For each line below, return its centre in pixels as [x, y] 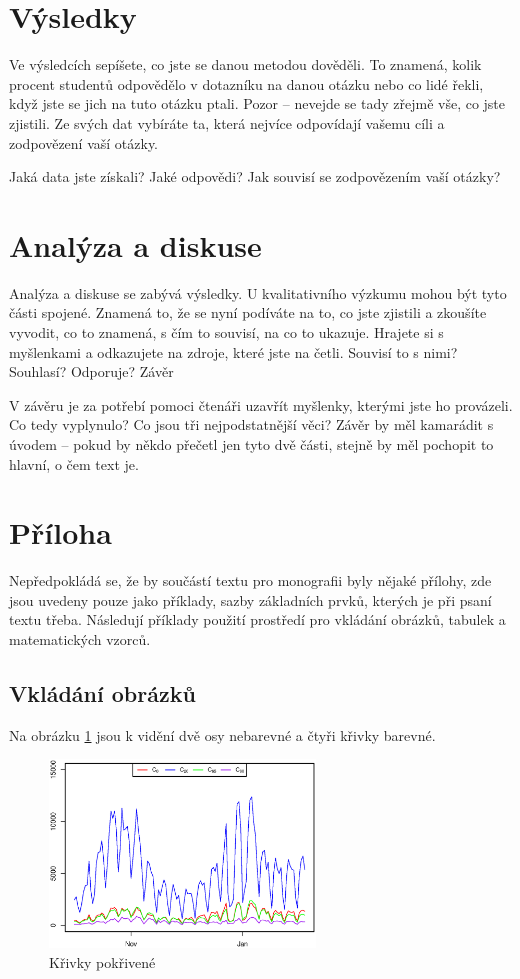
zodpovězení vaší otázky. [84, 142]
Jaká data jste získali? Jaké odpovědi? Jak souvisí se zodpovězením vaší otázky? [255, 176]
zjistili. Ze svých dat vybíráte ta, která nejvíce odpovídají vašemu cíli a [227, 122]
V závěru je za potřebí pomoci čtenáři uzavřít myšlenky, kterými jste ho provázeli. [261, 404]
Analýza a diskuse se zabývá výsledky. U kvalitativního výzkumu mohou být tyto [258, 292]
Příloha [60, 532]
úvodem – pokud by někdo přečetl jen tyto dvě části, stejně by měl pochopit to [251, 443]
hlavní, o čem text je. [74, 463]
